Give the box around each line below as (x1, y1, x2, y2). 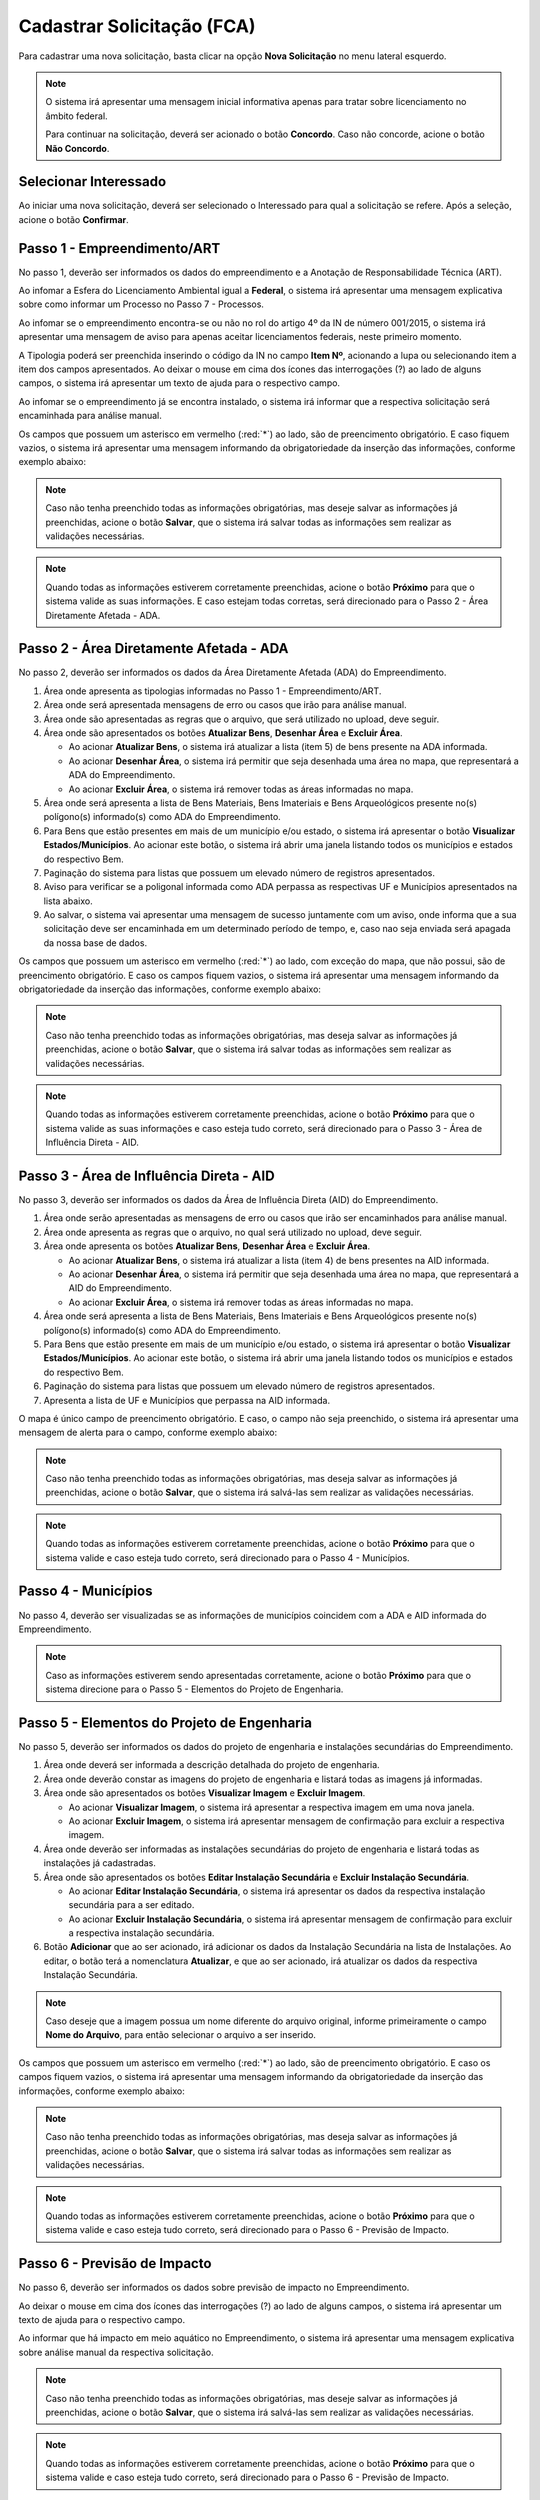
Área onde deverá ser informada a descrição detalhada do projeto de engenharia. (43, 1759, 380, 1771)
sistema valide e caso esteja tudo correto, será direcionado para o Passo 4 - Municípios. (45, 1551, 410, 1564)
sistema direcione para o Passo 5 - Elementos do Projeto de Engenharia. (45, 1683, 344, 1695)
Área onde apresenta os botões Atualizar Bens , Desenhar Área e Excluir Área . (43, 1240, 371, 1252)
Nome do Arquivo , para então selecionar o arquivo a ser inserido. (45, 2029, 317, 2041)
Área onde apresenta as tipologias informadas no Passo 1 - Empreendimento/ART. (43, 685, 382, 697)
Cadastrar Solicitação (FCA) (18, 15, 256, 37)
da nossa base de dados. (43, 936, 148, 949)
